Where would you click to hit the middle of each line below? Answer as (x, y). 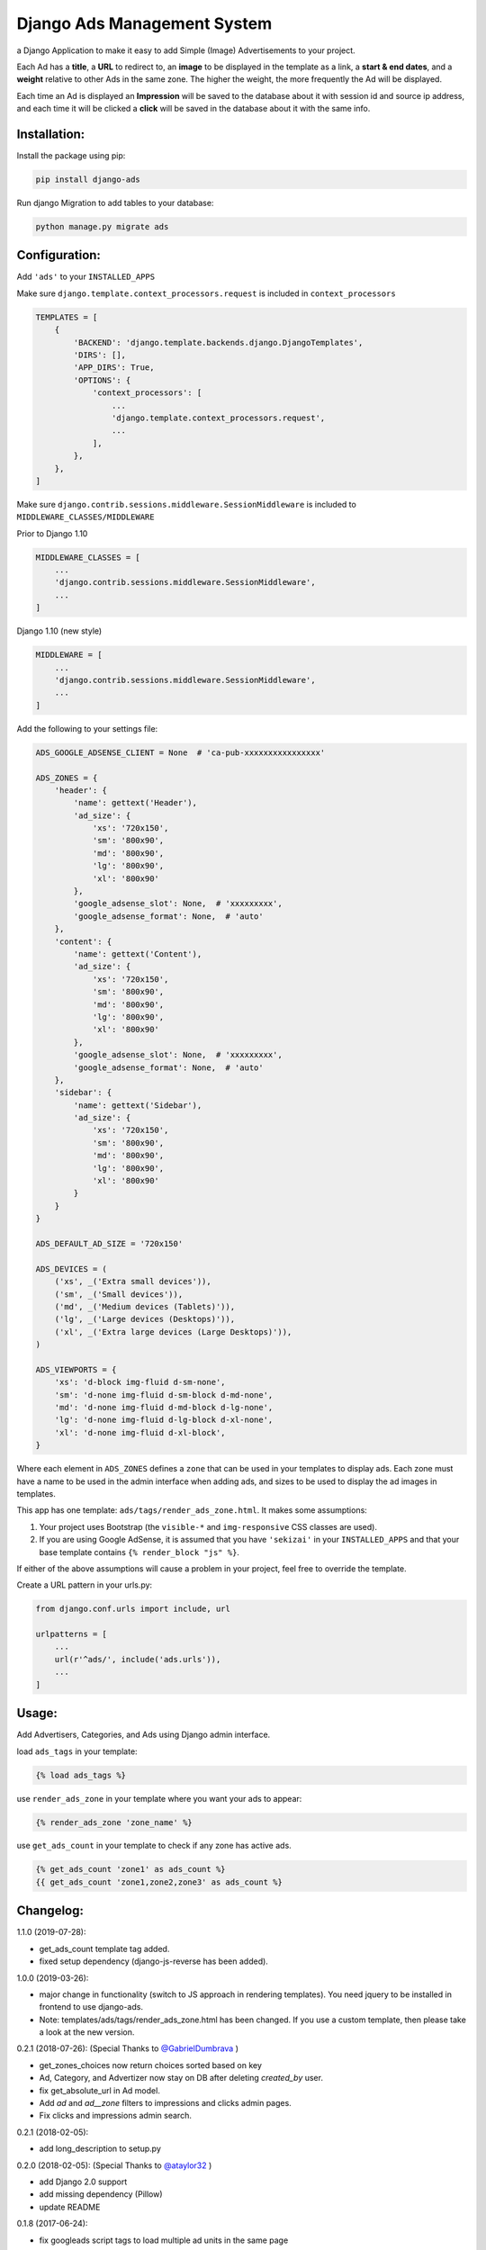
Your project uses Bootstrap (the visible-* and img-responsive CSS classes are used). (208, 1526)
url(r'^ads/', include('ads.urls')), (138, 1659)
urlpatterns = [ (72, 1634)
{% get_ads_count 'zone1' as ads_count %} (130, 1869)
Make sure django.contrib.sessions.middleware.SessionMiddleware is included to (187, 504)
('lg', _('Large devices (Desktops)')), (145, 1319)
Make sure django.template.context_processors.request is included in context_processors (206, 293)
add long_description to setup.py (100, 2149)
